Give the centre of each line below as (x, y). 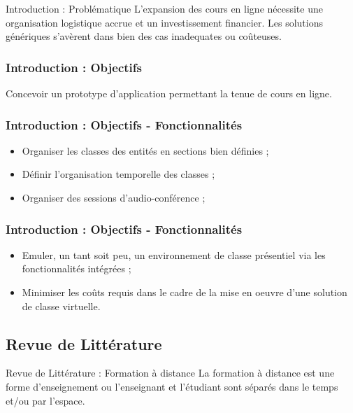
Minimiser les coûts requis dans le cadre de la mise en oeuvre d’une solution (185, 292)
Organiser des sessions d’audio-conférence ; (114, 197)
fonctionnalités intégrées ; (77, 268)
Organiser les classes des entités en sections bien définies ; (145, 150)
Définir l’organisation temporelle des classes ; (118, 174)
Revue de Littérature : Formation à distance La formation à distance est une (170, 373)
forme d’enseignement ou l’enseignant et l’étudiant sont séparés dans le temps (172, 386)
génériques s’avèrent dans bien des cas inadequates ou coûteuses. (144, 36)
